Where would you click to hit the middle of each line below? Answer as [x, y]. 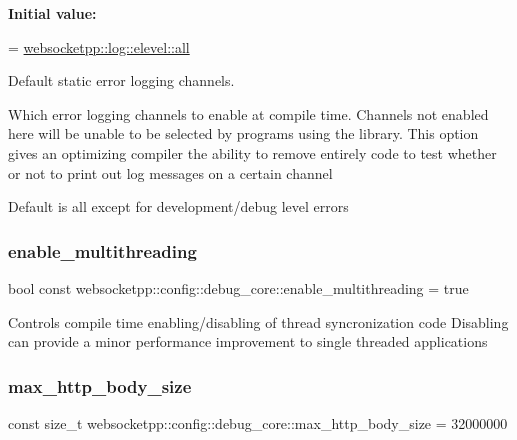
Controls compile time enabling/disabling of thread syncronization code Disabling [258, 321]
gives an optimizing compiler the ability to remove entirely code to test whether [252, 152]
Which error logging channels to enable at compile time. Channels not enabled [248, 113]
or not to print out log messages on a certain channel [170, 172]
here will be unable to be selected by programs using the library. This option [243, 133]
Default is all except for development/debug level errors [178, 206]
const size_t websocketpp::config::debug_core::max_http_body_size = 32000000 [258, 422]
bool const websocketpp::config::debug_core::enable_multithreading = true [238, 287]
